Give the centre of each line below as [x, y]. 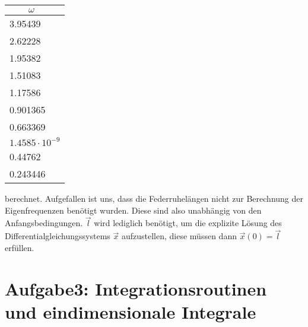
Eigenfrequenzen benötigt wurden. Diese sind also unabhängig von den [133, 210]
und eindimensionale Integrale [131, 311]
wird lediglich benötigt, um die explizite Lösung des [188, 223]
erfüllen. [20, 247]
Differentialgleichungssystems [58, 236]
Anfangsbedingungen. [44, 223]
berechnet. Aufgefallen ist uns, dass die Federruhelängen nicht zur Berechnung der [154, 198]
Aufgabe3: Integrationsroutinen [136, 288]
